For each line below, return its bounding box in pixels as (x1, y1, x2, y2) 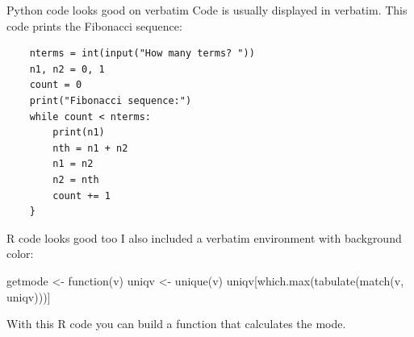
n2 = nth (52, 173, 99, 185)
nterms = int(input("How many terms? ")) (29, 48, 255, 60)
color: (6, 245, 34, 262)
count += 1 (52, 189, 111, 202)
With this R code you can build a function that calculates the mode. (6, 315, 346, 332)
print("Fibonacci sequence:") (29, 94, 192, 106)
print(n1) (52, 127, 105, 139)
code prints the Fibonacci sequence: (6, 17, 182, 34)
